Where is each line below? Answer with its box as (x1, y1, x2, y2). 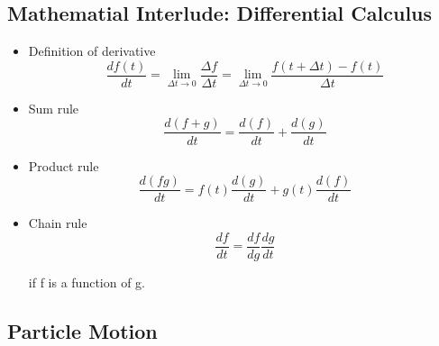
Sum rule (28, 98, 79, 117)
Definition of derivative (28, 41, 156, 60)
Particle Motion (7, 316, 158, 344)
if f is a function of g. (28, 272, 146, 291)
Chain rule (28, 214, 87, 232)
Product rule (28, 156, 99, 175)
